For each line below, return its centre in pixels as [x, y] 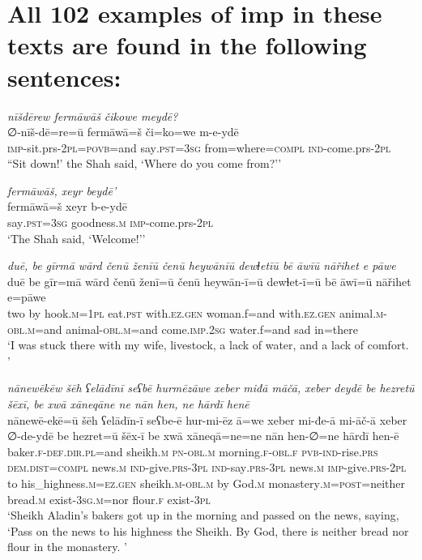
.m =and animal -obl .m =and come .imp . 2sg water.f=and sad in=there [191, 329]
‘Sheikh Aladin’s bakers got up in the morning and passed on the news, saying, [203, 515]
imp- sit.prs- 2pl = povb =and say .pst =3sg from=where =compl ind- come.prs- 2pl [199, 147]
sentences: [64, 77]
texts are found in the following [187, 45]
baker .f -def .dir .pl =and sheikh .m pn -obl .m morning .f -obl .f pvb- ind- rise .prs [193, 451]
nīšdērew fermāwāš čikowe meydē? [93, 115]
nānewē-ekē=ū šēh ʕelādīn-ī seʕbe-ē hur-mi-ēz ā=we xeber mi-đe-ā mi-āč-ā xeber [207, 419]
